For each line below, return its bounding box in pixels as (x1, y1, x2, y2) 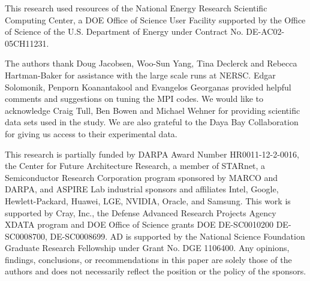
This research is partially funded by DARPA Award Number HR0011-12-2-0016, (5, 147, 299, 160)
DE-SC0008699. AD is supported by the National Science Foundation (50, 229, 305, 242)
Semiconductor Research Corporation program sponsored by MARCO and (5, 171, 278, 183)
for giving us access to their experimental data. (5, 127, 177, 140)
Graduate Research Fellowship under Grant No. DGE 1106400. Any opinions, (5, 241, 290, 254)
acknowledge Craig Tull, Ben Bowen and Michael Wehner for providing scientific (5, 104, 300, 116)
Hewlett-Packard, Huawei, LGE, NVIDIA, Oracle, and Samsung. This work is (5, 194, 291, 207)
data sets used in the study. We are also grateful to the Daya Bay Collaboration (5, 116, 299, 128)
